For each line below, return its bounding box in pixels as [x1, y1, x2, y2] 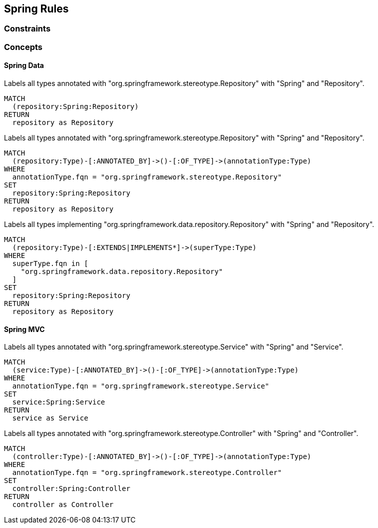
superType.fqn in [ [12, 259, 88, 268]
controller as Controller [12, 500, 114, 509]
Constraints [4, 23, 51, 34]
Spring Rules [4, 2, 69, 15]
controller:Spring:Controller [12, 484, 130, 493]
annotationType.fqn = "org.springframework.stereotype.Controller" [12, 468, 282, 477]
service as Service [12, 414, 88, 422]
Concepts [4, 41, 43, 52]
